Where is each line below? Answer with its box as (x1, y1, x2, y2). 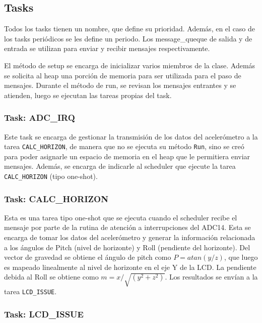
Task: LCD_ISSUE (4, 307, 84, 320)
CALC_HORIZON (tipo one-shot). (4, 171, 98, 181)
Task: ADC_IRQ (4, 111, 75, 124)
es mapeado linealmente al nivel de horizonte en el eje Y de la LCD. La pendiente (4, 261, 256, 272)
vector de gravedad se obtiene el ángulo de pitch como (4, 252, 171, 262)
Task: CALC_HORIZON (4, 192, 108, 205)
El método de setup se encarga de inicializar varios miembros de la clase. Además (4, 60, 255, 70)
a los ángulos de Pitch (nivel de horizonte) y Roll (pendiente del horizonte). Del (4, 242, 250, 252)
